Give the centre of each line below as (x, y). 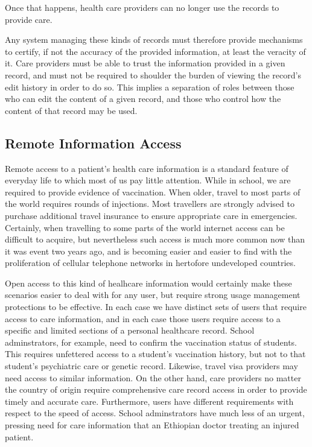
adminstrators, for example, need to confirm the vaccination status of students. (151, 342)
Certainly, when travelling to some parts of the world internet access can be (145, 227)
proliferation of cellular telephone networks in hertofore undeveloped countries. (150, 263)
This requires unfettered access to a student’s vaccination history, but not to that (155, 354)
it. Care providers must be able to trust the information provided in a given (145, 63)
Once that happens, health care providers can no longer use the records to (142, 7)
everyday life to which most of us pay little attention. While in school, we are (148, 180)
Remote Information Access (93, 143)
